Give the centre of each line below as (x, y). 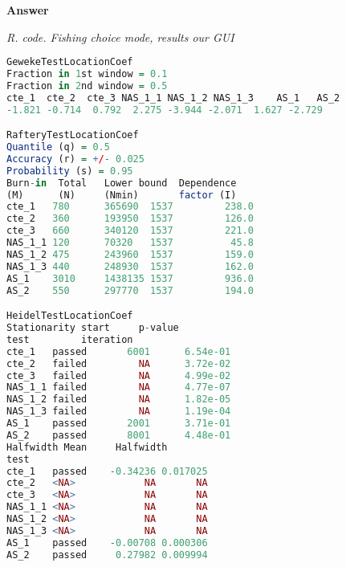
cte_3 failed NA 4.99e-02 (119, 375)
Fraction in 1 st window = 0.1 (87, 74)
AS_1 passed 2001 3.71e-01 (119, 423)
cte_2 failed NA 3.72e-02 (119, 363)
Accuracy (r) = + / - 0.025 (75, 159)
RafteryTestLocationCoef (73, 135)
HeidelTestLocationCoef (70, 316)
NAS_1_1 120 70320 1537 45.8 (130, 243)
